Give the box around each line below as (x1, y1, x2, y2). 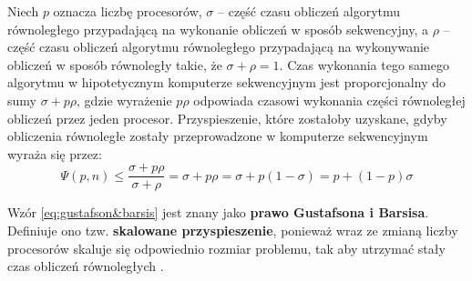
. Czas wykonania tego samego (279, 55, 449, 74)
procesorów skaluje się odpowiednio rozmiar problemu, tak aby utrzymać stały (7, 238, 446, 257)
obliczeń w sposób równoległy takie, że (7, 55, 222, 74)
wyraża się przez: (7, 144, 102, 163)
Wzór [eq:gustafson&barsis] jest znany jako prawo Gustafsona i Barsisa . (7, 203, 429, 222)
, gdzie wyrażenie (77, 90, 172, 109)
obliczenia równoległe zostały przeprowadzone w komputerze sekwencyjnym (7, 126, 428, 146)
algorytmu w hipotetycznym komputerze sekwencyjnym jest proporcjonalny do (7, 73, 446, 92)
